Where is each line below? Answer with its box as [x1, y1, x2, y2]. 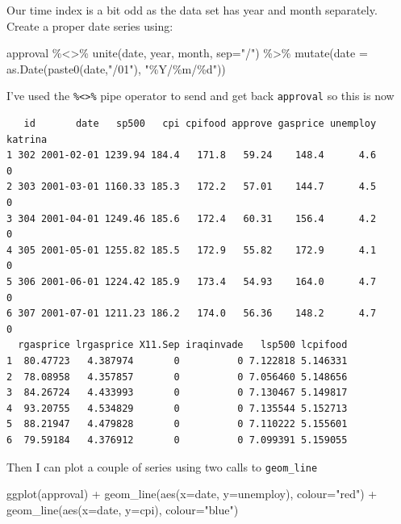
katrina [6, 133, 48, 145]
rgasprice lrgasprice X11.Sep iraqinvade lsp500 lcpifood [18, 339, 348, 351]
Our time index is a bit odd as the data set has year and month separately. [6, 2, 378, 18]
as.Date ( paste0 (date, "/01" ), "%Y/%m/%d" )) [6, 60, 226, 77]
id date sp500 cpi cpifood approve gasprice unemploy [23, 118, 377, 130]
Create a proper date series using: [6, 17, 173, 34]
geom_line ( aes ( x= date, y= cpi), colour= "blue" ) [6, 501, 239, 518]
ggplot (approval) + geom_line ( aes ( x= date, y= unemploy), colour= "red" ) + [6, 485, 378, 502]
